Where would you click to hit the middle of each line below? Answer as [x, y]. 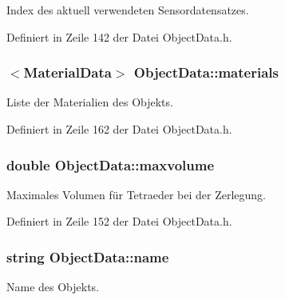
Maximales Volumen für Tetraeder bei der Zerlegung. [137, 194]
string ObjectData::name [88, 256]
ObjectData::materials [206, 72]
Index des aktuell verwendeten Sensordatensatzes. [128, 10]
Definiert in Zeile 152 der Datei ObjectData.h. [119, 221]
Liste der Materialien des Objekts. [90, 102]
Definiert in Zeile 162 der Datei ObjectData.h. [119, 129]
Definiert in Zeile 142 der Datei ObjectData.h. [119, 36]
